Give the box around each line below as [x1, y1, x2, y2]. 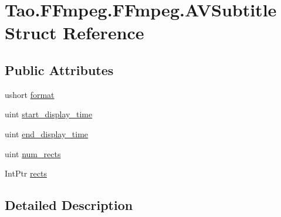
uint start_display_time [5, 108, 93, 120]
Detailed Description [5, 196, 133, 214]
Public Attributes [5, 60, 114, 79]
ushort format [5, 88, 55, 100]
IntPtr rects [5, 167, 47, 179]
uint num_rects [5, 147, 61, 160]
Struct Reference [5, 21, 144, 45]
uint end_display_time [5, 127, 89, 140]
